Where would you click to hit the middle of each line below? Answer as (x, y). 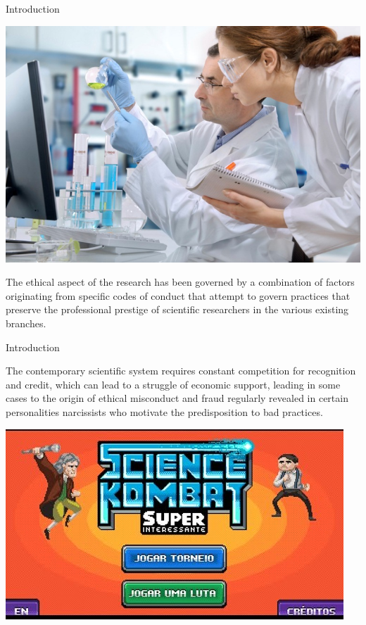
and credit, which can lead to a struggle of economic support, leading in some (173, 384)
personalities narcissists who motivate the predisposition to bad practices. (164, 411)
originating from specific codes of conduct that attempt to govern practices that (178, 295)
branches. (26, 323)
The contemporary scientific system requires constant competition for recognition (181, 371)
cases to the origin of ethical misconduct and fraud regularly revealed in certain (177, 398)
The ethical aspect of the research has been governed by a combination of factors (180, 282)
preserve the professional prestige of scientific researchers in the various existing (177, 309)
